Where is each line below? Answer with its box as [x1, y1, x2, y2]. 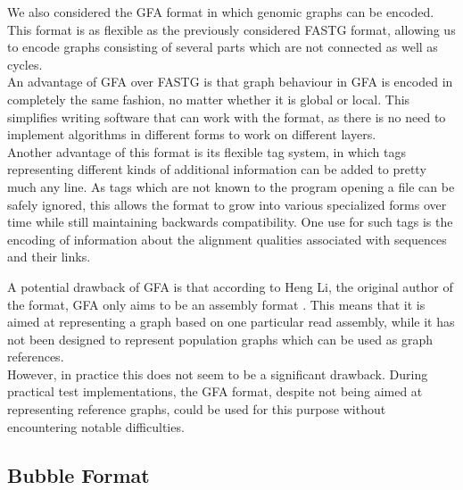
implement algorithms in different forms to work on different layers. [7, 125, 376, 144]
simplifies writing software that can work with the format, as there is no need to [7, 107, 446, 126]
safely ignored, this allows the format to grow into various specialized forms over [7, 195, 447, 213]
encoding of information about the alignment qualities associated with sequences [7, 229, 447, 248]
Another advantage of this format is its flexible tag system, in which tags [7, 142, 406, 161]
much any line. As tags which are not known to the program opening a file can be [7, 177, 455, 195]
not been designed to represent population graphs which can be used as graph [7, 329, 433, 348]
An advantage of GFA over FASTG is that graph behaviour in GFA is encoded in [7, 72, 453, 91]
